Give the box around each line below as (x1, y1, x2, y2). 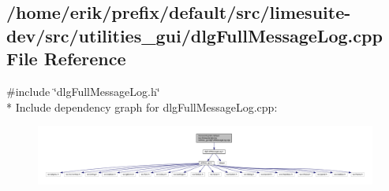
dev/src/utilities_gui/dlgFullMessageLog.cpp (6, 23, 383, 47)
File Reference (6, 46, 126, 71)
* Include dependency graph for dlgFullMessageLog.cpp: (6, 98, 278, 115)
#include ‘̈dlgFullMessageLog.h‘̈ (6, 83, 160, 99)
